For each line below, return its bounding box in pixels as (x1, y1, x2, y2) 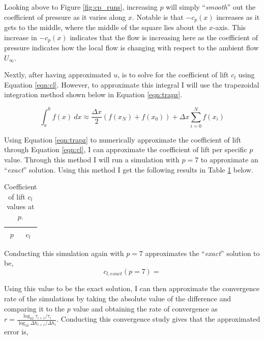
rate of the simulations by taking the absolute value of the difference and (4, 293, 231, 303)
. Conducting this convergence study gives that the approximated (56, 314, 260, 324)
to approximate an (200, 154, 258, 165)
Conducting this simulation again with (4, 247, 124, 258)
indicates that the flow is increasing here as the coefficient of (70, 32, 258, 42)
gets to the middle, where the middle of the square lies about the (4, 22, 207, 33)
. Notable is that (132, 11, 184, 22)
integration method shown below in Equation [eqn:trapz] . (4, 89, 183, 100)
